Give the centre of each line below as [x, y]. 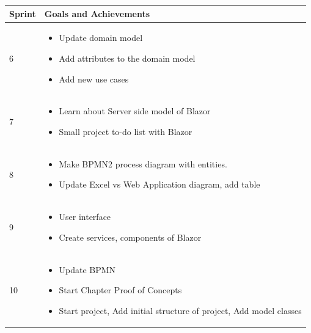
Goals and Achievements [97, 13]
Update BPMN [87, 269]
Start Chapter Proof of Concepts [120, 290]
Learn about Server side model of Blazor [135, 111]
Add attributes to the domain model [127, 58]
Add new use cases [94, 79]
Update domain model [101, 38]
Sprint [23, 13]
